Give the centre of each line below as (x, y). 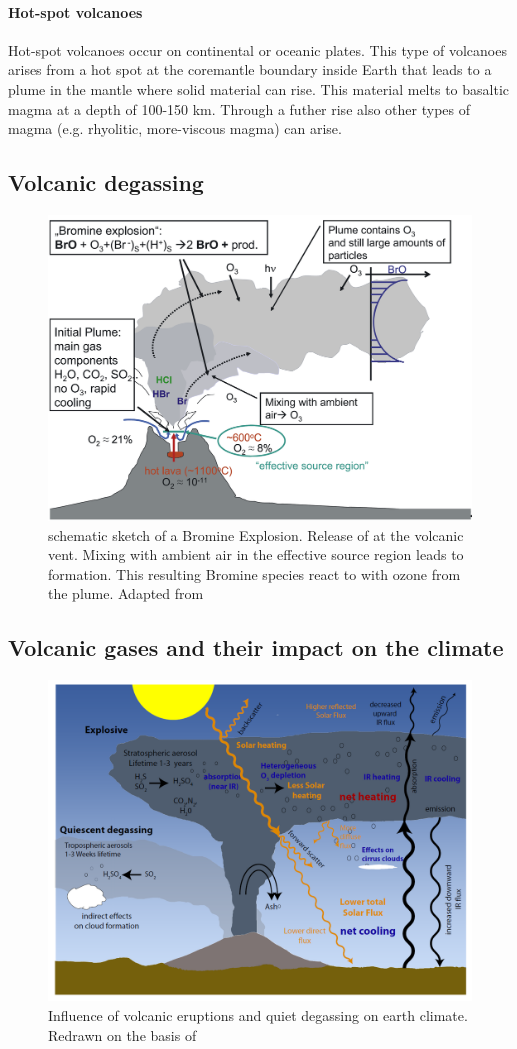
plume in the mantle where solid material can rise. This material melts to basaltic (258, 88)
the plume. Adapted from (126, 593)
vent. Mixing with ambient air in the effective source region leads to (256, 554)
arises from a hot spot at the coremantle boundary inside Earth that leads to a (250, 69)
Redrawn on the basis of (122, 1034)
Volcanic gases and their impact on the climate (256, 647)
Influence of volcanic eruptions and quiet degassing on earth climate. (258, 1015)
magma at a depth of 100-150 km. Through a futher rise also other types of (239, 108)
